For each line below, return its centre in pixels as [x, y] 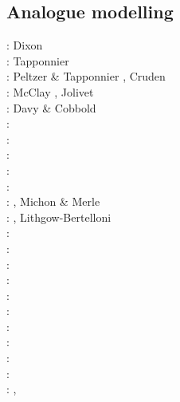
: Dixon [25, 45]
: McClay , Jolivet [50, 91]
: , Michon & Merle [53, 201]
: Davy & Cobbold [51, 107]
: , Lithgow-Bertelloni [59, 217]
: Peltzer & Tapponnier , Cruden [86, 76]
